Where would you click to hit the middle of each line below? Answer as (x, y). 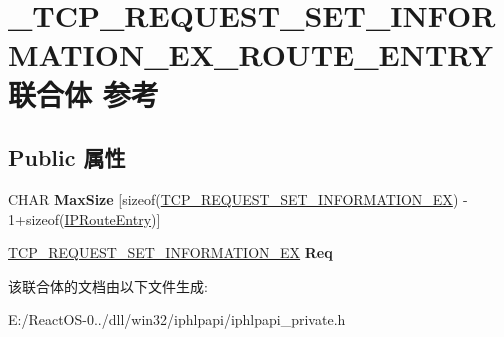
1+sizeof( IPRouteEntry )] (84, 218)
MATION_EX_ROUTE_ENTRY (251, 54)
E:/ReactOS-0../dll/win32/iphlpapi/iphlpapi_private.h (177, 319)
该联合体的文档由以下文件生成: (108, 285)
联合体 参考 (83, 93)
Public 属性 (67, 157)
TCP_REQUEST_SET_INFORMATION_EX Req (170, 252)
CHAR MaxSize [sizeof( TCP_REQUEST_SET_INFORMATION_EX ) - (238, 198)
